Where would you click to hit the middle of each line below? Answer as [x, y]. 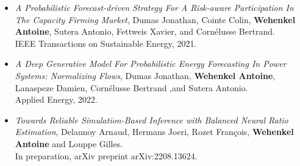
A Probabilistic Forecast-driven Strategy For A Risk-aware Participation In [154, 7]
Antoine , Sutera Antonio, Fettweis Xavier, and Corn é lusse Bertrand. [145, 31]
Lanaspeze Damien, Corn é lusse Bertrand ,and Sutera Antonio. [131, 87]
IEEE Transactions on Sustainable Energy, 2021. [106, 43]
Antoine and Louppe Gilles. [69, 143]
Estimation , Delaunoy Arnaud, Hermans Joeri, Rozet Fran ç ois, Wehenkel [154, 132]
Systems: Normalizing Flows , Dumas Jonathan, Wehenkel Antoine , [145, 75]
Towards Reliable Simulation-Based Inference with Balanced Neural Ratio [152, 119]
